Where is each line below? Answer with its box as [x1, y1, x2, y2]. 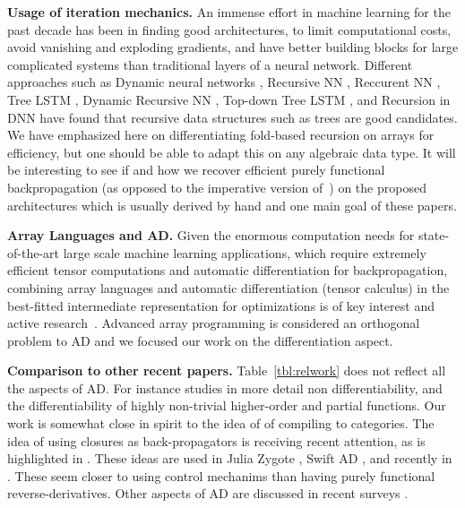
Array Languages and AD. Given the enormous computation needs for [7, 226, 415, 245]
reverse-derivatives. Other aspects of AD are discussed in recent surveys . [7, 484, 409, 503]
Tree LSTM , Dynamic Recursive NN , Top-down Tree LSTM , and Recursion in [7, 90, 451, 108]
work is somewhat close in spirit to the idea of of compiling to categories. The [7, 414, 435, 433]
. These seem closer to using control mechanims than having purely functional [7, 466, 435, 485]
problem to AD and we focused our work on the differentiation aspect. [7, 331, 393, 349]
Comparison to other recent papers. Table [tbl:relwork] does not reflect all [7, 361, 446, 380]
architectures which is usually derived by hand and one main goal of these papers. [7, 195, 457, 214]
